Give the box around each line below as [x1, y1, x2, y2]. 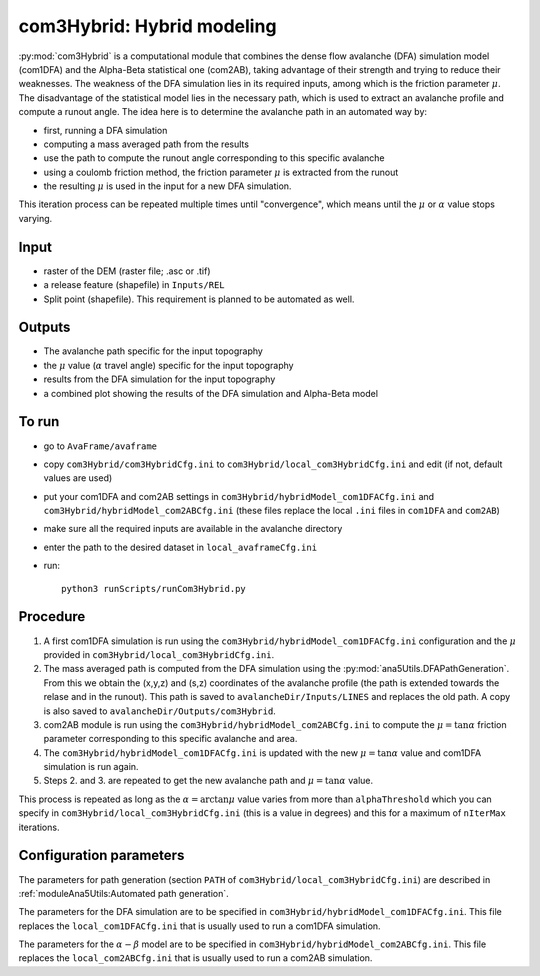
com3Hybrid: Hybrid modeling [18, 15, 277, 37]
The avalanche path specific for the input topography [43, 345, 264, 357]
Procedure [18, 608, 86, 625]
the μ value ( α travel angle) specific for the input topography [43, 359, 294, 371]
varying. [18, 212, 53, 224]
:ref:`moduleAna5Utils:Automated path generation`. [18, 887, 229, 899]
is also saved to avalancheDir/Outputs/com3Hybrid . [43, 705, 277, 717]
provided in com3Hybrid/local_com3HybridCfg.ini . [43, 648, 275, 660]
